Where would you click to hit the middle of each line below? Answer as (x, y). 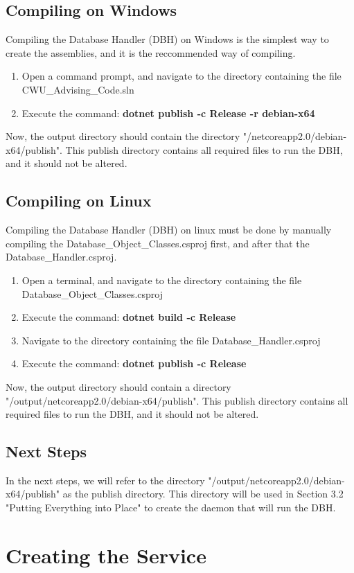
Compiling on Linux (79, 201)
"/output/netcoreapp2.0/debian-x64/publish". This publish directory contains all (177, 400)
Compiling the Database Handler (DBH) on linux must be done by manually (169, 230)
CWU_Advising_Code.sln (78, 89)
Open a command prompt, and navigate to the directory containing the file (182, 76)
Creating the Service (106, 555)
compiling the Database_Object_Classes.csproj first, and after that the (158, 243)
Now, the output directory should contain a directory (118, 386)
